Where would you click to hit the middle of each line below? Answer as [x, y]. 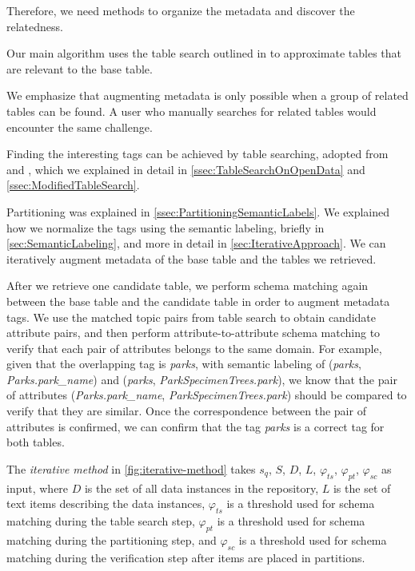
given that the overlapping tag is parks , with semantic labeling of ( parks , [184, 364]
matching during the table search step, [101, 521]
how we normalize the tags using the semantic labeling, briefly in [166, 227]
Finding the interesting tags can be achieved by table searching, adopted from [198, 154]
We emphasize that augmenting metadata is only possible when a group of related [207, 95]
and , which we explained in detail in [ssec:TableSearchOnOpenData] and [186, 169]
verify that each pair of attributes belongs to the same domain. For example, [194, 348]
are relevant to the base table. [80, 68]
